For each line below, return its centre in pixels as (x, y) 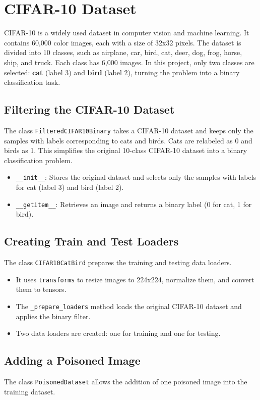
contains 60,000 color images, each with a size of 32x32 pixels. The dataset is (123, 42)
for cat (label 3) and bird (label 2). (70, 187)
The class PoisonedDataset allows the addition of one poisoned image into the (126, 381)
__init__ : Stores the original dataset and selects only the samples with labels (136, 177)
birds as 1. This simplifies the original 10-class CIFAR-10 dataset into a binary (126, 150)
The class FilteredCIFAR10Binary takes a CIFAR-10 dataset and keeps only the (129, 130)
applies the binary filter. (53, 316)
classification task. (32, 82)
